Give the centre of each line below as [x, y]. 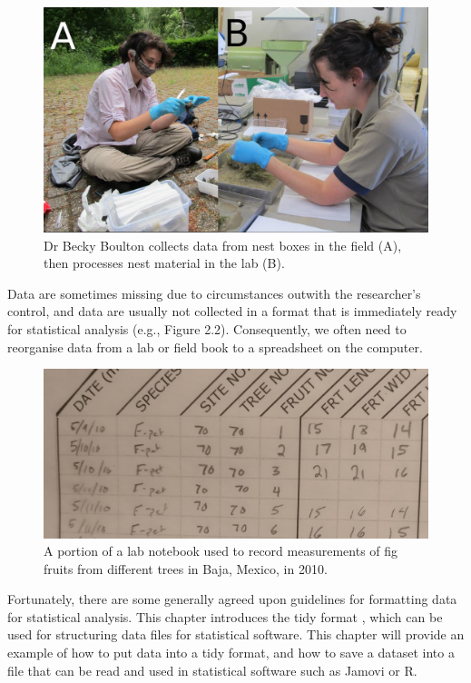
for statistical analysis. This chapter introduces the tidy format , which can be [225, 616]
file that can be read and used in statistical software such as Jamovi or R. [212, 670]
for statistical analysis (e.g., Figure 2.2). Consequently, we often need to [207, 328]
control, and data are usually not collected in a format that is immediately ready [232, 311]
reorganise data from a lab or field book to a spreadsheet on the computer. [215, 346]
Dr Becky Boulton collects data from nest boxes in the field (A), [223, 245]
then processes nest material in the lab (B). [164, 263]
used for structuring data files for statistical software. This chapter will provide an [236, 634]
